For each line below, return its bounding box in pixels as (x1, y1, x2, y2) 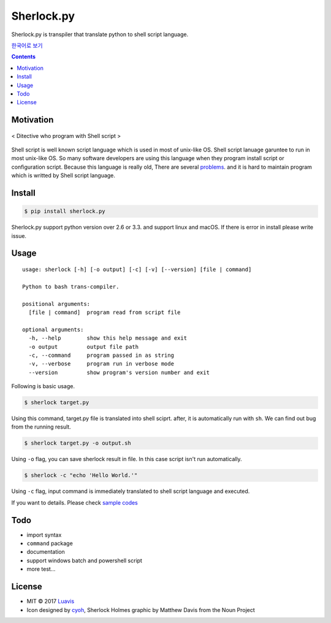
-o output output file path (28, 343, 139, 350)
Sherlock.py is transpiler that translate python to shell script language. (11, 31, 189, 38)
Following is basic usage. (11, 383, 75, 390)
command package (26, 540, 73, 547)
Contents (11, 53, 36, 61)
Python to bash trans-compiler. (22, 283, 120, 290)
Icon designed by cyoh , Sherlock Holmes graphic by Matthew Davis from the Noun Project (26, 606, 256, 613)
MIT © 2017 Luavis (26, 598, 75, 605)
